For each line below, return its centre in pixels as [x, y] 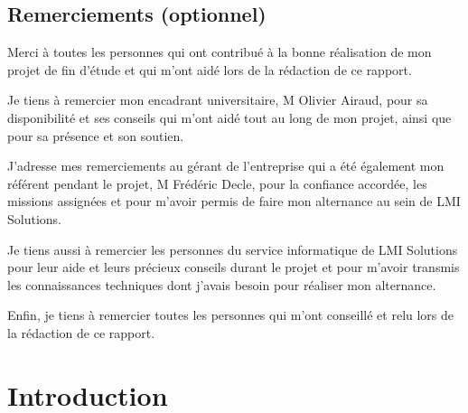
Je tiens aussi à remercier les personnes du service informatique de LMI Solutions [233, 249]
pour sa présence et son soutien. [96, 135]
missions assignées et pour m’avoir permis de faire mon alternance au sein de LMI [234, 201]
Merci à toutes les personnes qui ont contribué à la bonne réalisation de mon [220, 52]
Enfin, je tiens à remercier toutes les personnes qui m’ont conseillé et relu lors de [231, 315]
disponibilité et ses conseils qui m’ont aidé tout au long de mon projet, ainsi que [229, 117]
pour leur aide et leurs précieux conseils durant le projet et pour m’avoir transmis [234, 267]
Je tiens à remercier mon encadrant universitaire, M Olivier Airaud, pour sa [218, 100]
